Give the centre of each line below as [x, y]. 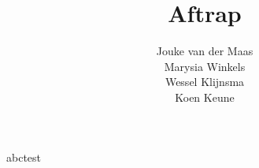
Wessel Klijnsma [205, 82]
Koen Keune [205, 97]
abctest [24, 157]
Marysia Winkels [205, 66]
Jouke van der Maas [205, 51]
